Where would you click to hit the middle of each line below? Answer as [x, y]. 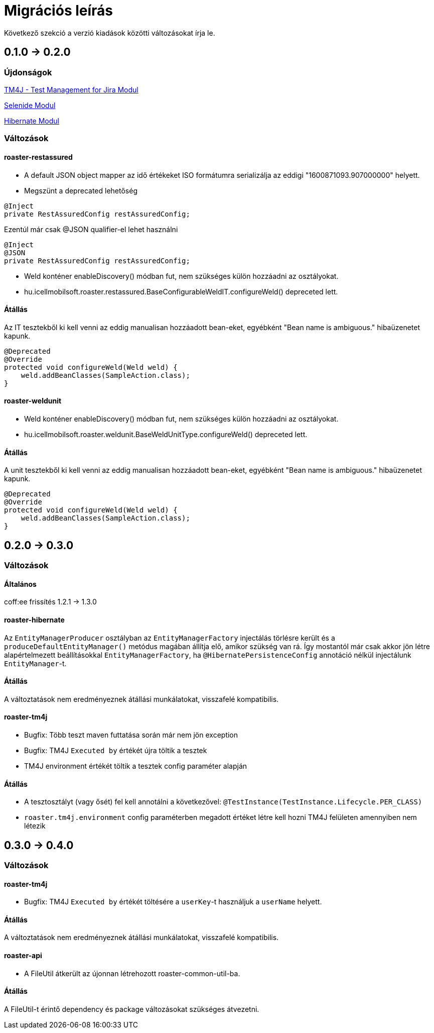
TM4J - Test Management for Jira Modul [71, 89]
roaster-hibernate [34, 619]
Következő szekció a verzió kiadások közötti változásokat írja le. [110, 33]
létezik [35, 826]
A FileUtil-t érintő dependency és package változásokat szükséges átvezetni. [132, 1009]
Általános [20, 584]
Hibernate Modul [32, 121]
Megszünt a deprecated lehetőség [81, 190]
